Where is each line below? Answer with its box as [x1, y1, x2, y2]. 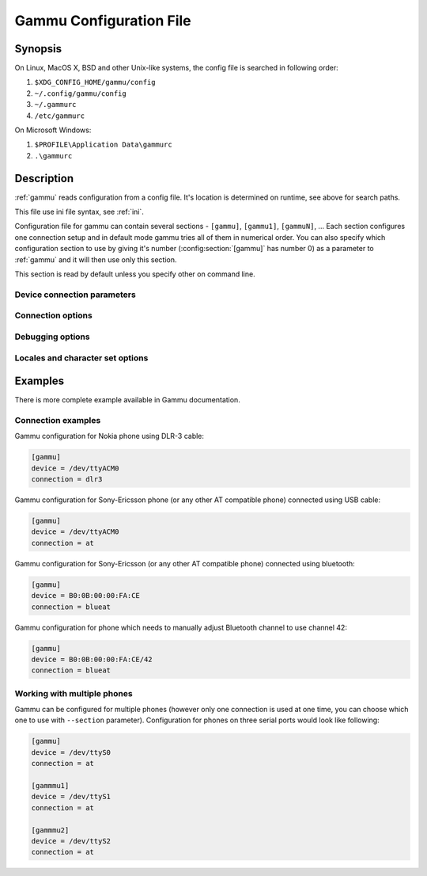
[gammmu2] [31, 825, 70, 835]
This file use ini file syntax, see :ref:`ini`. [14, 207, 144, 217]
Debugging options [14, 331, 90, 342]
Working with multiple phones [14, 687, 134, 699]
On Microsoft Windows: [14, 125, 92, 135]
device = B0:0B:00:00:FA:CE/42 [31, 654, 153, 664]
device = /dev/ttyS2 [31, 836, 111, 845]
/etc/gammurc [34, 111, 85, 120]
